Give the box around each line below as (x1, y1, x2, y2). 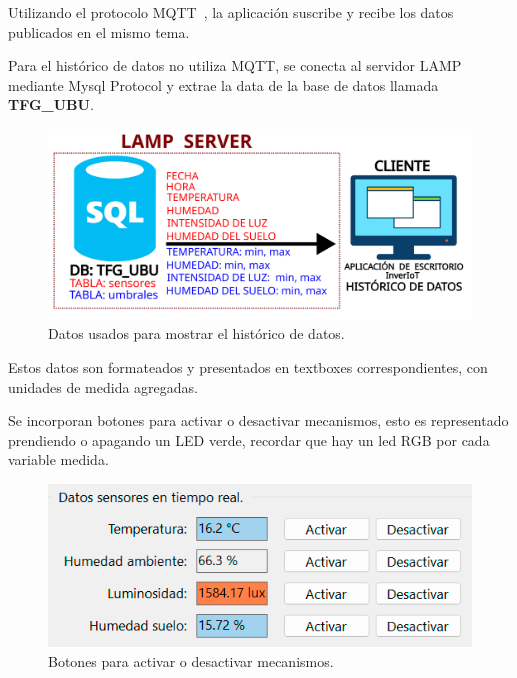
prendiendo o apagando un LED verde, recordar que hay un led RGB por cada (8, 429, 490, 450)
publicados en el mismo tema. (8, 21, 190, 42)
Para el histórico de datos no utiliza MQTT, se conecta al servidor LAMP (8, 55, 462, 76)
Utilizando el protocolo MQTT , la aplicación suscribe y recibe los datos (8, 2, 454, 22)
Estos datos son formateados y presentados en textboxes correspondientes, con (8, 357, 488, 378)
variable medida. (8, 449, 109, 470)
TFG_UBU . (8, 94, 94, 115)
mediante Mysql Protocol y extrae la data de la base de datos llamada (8, 74, 439, 95)
